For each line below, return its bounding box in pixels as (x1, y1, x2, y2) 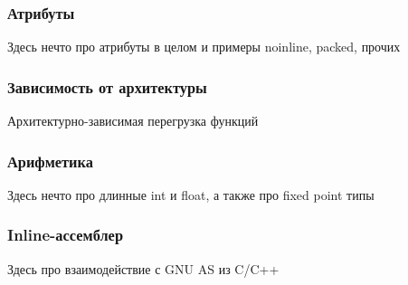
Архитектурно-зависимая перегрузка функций (7, 111, 259, 130)
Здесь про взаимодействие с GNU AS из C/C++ (7, 259, 280, 278)
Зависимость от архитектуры (7, 75, 207, 98)
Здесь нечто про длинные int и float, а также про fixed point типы (7, 185, 375, 204)
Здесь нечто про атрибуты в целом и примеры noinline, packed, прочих (7, 37, 401, 56)
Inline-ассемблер (7, 223, 123, 246)
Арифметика (7, 149, 93, 172)
